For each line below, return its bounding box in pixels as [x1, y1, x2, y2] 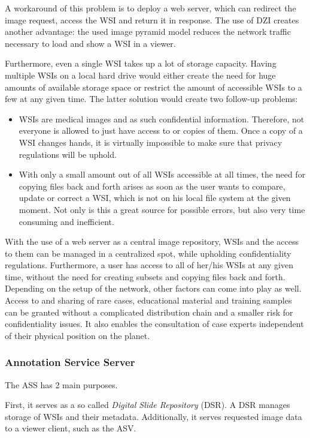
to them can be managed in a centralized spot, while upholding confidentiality [5, 247, 291, 259]
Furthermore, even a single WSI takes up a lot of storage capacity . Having [5, 57, 276, 70]
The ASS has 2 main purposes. [5, 378, 118, 391]
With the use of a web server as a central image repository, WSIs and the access [5, 235, 299, 248]
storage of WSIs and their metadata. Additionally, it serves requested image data [5, 410, 302, 422]
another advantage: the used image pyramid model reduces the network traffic [5, 25, 291, 38]
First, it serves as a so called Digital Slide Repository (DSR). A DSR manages [5, 398, 290, 411]
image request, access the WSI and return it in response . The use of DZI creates [5, 13, 299, 26]
